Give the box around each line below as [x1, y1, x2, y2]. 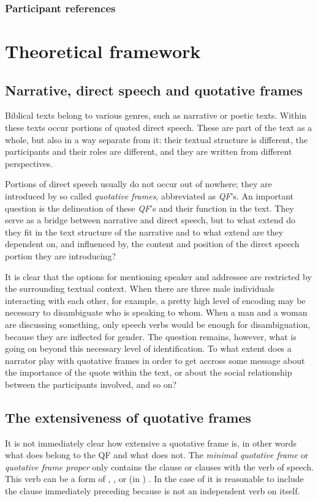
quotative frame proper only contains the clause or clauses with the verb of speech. [5, 460, 314, 473]
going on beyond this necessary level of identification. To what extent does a [5, 342, 292, 355]
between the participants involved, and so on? [5, 377, 177, 390]
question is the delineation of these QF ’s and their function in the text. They [5, 201, 294, 214]
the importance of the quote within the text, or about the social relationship [5, 366, 292, 379]
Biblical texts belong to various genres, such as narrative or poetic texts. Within [5, 109, 307, 122]
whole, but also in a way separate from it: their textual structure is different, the [5, 133, 308, 146]
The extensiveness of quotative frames [5, 407, 251, 426]
